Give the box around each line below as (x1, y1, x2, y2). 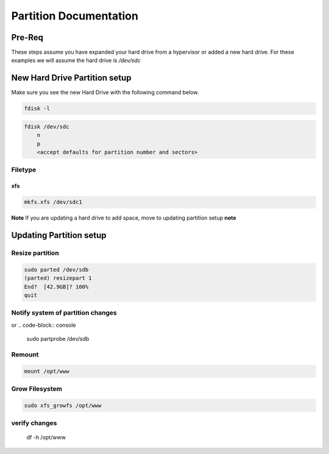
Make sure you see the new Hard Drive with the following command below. (11, 89, 199, 96)
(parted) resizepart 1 (24, 274, 92, 282)
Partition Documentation (11, 9, 138, 23)
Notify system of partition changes (11, 309, 117, 317)
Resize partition (11, 249, 59, 257)
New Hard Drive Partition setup (11, 73, 132, 83)
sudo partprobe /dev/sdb (26, 335, 90, 343)
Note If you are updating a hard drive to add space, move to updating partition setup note (11, 214, 237, 222)
